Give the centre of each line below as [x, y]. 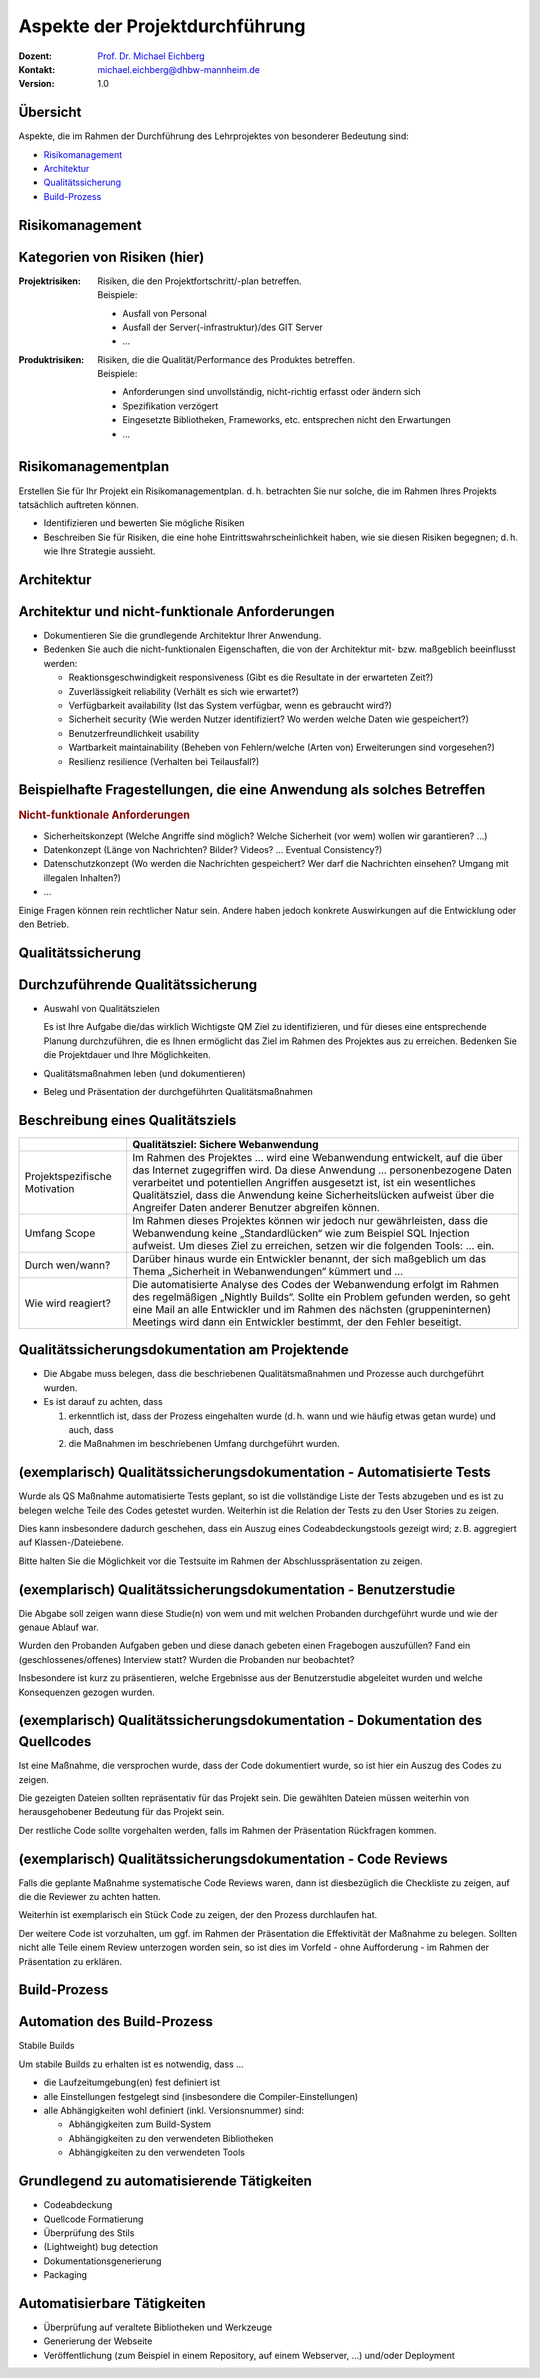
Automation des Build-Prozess [116, 2021]
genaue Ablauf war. [58, 1627]
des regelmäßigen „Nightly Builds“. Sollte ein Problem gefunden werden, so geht [321, 1297]
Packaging [65, 2275]
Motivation [49, 1188]
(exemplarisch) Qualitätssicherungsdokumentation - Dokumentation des [250, 1720]
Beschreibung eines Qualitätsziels [127, 1120]
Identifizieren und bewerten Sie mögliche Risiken [144, 523]
